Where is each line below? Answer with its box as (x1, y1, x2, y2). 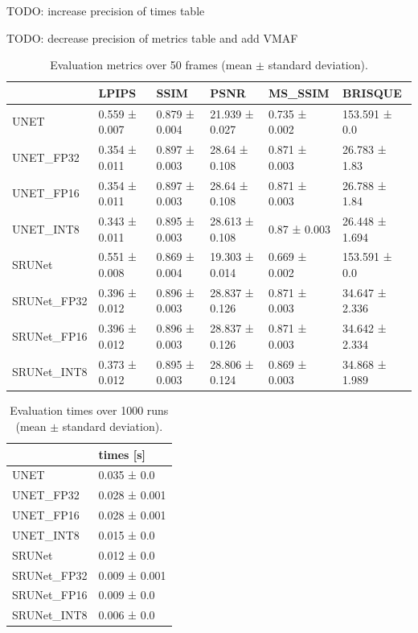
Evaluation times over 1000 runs (10, 402, 169, 419)
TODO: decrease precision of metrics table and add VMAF (6, 29, 298, 46)
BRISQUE (342, 84, 402, 101)
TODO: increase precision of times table (6, 2, 205, 19)
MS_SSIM (268, 84, 330, 101)
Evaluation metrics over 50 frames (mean (50, 56, 252, 73)
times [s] (98, 445, 146, 462)
